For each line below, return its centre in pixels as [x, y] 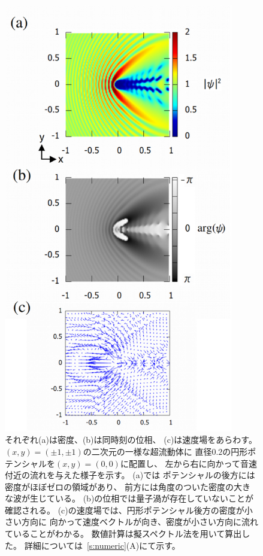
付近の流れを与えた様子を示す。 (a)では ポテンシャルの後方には [130, 475]
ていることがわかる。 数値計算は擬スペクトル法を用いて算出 [123, 534]
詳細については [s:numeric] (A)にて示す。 [102, 545]
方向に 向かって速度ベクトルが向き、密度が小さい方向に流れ [140, 522]
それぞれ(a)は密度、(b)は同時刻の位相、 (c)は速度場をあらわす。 [131, 440]
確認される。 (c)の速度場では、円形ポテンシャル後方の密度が [125, 510]
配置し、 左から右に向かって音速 [193, 463]
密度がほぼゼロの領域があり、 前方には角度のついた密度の [120, 486]
